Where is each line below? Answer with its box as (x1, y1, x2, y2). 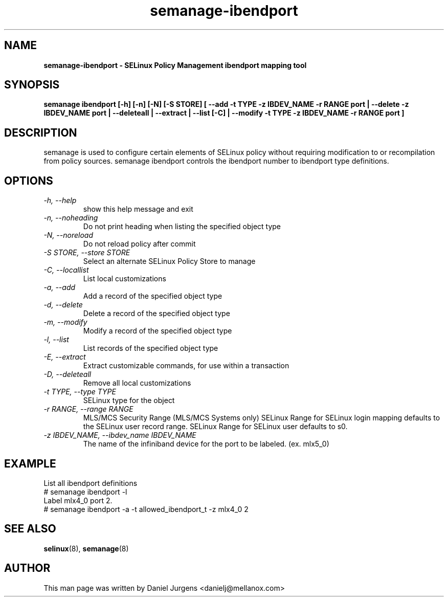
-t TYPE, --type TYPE (43, 387, 116, 396)
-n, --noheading (43, 213, 98, 222)
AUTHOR (4, 562, 51, 575)
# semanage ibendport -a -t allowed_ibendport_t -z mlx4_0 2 (43, 504, 249, 514)
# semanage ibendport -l (43, 487, 127, 496)
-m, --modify (43, 318, 87, 327)
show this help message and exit (83, 205, 193, 214)
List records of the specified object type (83, 344, 218, 353)
